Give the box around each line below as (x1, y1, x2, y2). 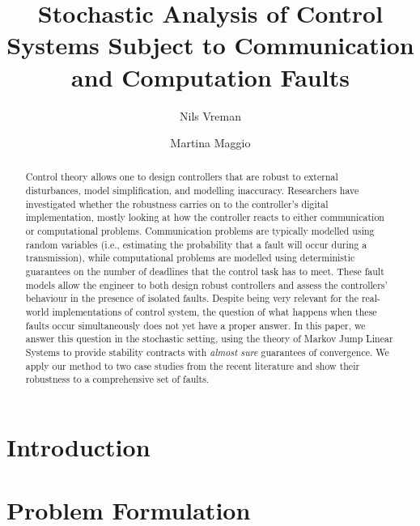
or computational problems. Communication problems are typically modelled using (25, 224, 375, 238)
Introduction (6, 430, 151, 463)
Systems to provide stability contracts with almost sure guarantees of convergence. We (25, 346, 389, 359)
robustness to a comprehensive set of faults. (25, 372, 210, 386)
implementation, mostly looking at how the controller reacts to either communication (25, 210, 384, 224)
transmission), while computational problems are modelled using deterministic (25, 251, 355, 265)
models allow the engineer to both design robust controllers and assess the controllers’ (25, 278, 388, 291)
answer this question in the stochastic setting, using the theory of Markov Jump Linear (25, 332, 393, 346)
